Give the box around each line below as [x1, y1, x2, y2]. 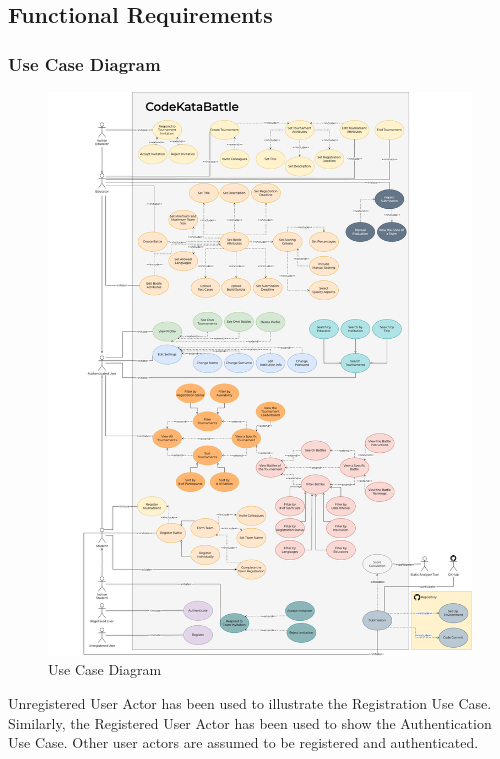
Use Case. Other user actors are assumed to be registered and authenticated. [8, 732, 479, 753]
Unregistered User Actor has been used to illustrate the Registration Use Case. [8, 693, 492, 714]
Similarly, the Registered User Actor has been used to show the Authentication [8, 712, 492, 733]
